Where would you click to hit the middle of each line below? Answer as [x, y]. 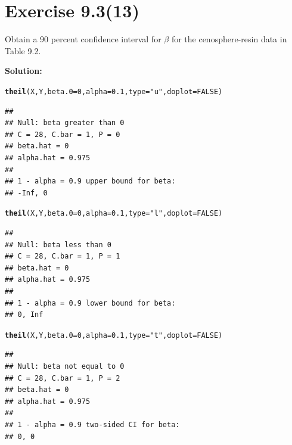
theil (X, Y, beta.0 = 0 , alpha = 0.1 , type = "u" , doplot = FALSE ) [114, 91]
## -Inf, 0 [26, 193]
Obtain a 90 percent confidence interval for [83, 39]
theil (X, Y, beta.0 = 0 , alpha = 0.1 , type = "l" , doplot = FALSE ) [114, 214]
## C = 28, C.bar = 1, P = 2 [63, 378]
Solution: [24, 71]
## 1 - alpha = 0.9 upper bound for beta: [90, 181]
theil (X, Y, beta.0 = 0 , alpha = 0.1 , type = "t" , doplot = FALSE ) [114, 335]
